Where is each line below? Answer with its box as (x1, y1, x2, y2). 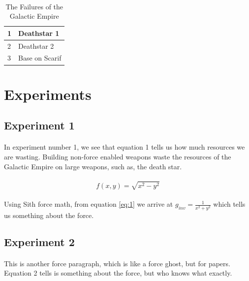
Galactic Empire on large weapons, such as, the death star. (4, 161, 182, 171)
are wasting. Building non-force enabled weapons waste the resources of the (4, 151, 231, 161)
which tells (213, 199, 246, 209)
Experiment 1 (4, 118, 75, 133)
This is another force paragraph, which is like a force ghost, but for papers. (4, 258, 230, 268)
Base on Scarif (18, 53, 62, 63)
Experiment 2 (4, 234, 75, 249)
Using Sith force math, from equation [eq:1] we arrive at (4, 199, 173, 209)
